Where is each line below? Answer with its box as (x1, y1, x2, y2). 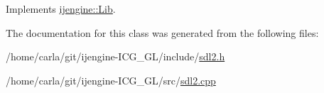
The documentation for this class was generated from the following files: (6, 25, 319, 40)
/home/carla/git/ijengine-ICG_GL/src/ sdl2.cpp (6, 72, 216, 87)
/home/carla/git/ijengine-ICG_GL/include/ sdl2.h (6, 49, 225, 64)
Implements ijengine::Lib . (6, 1, 116, 16)
